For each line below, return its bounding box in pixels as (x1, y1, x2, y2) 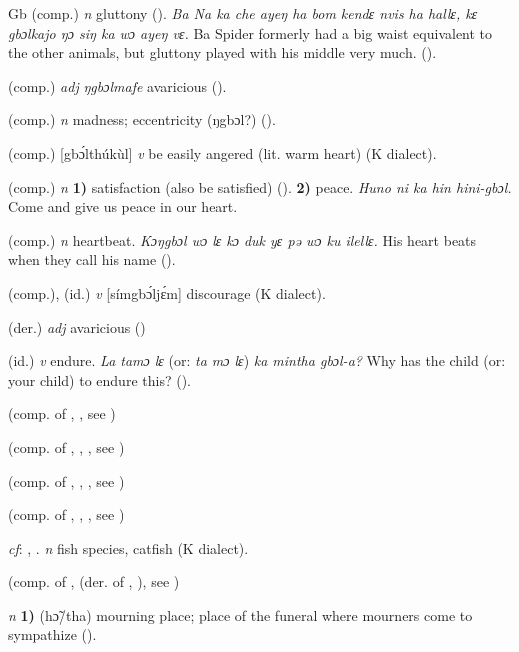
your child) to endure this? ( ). (8, 369, 191, 390)
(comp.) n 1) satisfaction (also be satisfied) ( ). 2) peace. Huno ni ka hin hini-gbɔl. (8, 176, 512, 197)
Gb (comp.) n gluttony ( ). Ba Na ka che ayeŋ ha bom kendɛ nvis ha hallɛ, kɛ (8, 3, 478, 23)
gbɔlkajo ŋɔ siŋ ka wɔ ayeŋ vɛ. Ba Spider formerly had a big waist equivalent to (8, 22, 493, 43)
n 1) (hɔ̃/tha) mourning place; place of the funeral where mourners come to (8, 604, 473, 625)
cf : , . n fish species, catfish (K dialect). (8, 537, 249, 558)
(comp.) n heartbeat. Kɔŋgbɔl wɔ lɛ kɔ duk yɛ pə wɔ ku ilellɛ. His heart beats (8, 229, 477, 250)
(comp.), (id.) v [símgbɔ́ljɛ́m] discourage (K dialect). (8, 282, 326, 303)
